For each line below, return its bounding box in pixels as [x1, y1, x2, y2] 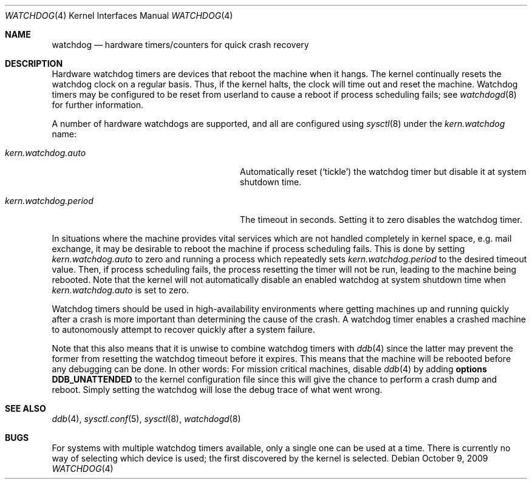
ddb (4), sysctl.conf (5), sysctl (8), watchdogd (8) [52, 414, 241, 424]
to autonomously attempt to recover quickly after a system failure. [52, 324, 315, 335]
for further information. [52, 100, 144, 110]
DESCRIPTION [5, 58, 63, 69]
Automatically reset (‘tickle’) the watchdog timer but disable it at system [240, 166, 527, 177]
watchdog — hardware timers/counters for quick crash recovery [52, 39, 309, 50]
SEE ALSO [5, 403, 46, 414]
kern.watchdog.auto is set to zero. [52, 285, 189, 295]
